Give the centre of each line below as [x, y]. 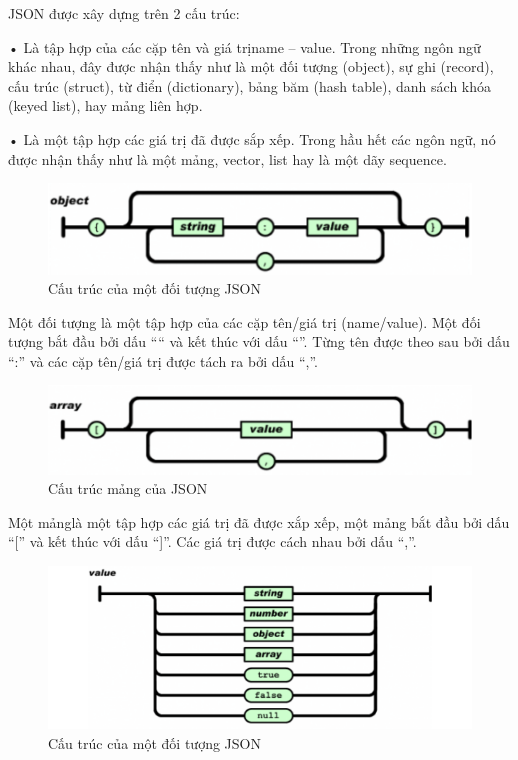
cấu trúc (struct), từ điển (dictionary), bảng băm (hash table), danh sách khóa [250, 85]
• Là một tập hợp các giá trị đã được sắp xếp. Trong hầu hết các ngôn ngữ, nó [252, 138]
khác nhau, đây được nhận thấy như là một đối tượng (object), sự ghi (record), [251, 66]
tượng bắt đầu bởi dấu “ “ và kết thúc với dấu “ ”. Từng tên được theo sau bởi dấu [259, 341]
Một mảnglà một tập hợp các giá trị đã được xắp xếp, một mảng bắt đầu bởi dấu [259, 521]
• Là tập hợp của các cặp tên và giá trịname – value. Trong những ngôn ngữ [244, 46]
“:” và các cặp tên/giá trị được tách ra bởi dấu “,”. [163, 360]
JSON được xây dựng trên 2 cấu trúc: [124, 13]
